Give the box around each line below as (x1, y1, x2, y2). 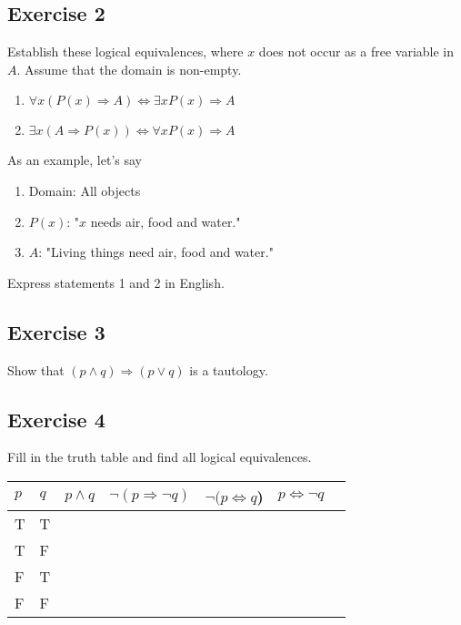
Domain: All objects (28, 180, 141, 200)
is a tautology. (189, 360, 268, 379)
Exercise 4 (7, 405, 105, 433)
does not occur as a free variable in (258, 42, 455, 61)
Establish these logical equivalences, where (7, 42, 244, 61)
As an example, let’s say (7, 150, 142, 169)
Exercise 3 (7, 317, 105, 345)
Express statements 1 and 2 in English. (7, 272, 225, 292)
